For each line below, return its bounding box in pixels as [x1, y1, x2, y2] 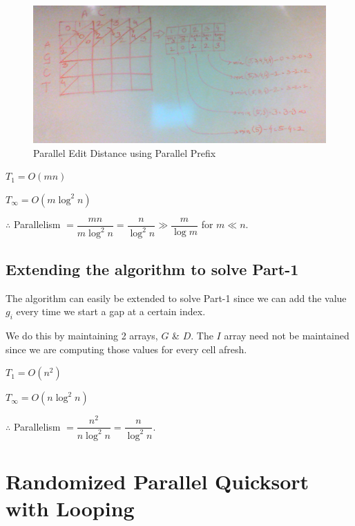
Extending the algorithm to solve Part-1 [6, 258, 299, 279]
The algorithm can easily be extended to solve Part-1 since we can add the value [6, 290, 347, 305]
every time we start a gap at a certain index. [16, 304, 206, 319]
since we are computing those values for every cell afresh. [6, 341, 247, 356]
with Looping [6, 494, 135, 522]
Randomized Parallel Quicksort [6, 467, 309, 495]
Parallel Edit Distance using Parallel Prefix [33, 145, 216, 160]
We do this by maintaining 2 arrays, [6, 328, 158, 342]
